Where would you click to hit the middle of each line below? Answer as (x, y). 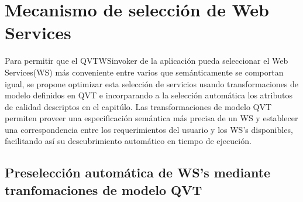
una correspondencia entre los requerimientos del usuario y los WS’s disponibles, (149, 129)
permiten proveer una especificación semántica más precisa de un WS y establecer (151, 118)
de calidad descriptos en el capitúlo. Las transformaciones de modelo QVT (138, 106)
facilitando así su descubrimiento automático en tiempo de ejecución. (128, 141)
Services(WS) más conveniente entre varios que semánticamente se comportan (144, 72)
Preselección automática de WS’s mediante (138, 172)
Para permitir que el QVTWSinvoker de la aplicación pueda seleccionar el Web (147, 61)
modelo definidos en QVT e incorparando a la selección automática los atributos (149, 95)
